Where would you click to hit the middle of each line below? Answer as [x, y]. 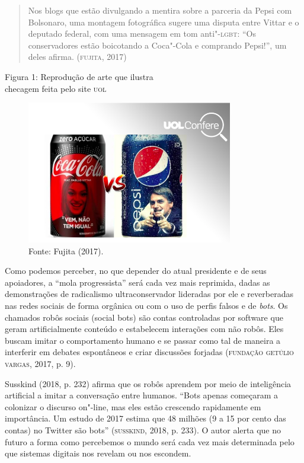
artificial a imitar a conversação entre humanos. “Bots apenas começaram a [142, 395]
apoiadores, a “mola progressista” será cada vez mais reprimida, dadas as [137, 282]
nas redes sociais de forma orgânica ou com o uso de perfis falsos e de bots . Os [146, 306]
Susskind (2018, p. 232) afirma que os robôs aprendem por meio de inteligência [148, 383]
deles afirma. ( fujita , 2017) [77, 57]
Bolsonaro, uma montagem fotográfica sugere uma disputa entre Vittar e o [164, 22]
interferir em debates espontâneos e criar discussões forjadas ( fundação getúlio [149, 352]
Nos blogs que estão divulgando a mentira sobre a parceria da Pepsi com [160, 10]
